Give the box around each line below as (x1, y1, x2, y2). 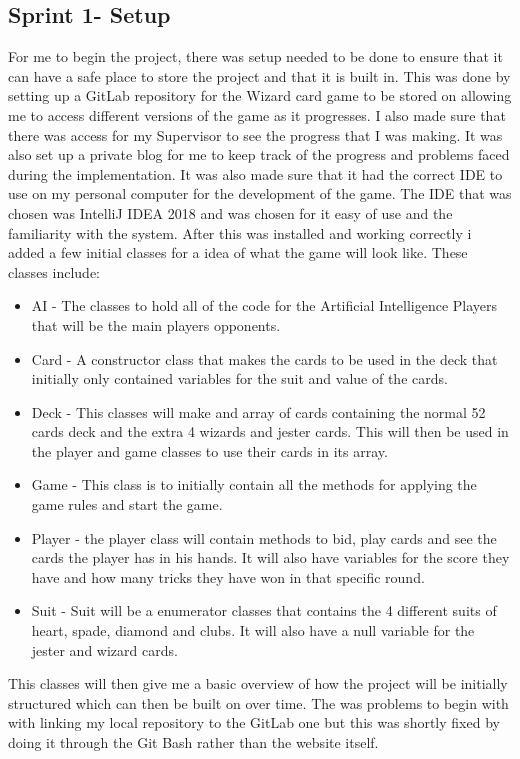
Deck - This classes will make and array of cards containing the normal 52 (31, 401, 486, 422)
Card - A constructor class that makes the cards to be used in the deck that (31, 348, 498, 369)
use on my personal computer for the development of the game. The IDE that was (8, 183, 512, 204)
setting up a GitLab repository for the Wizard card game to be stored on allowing (8, 85, 512, 106)
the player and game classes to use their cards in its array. (31, 440, 388, 461)
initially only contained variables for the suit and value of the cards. (31, 368, 448, 389)
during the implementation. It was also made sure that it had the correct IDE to (8, 163, 503, 184)
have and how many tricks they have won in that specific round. (31, 566, 425, 587)
